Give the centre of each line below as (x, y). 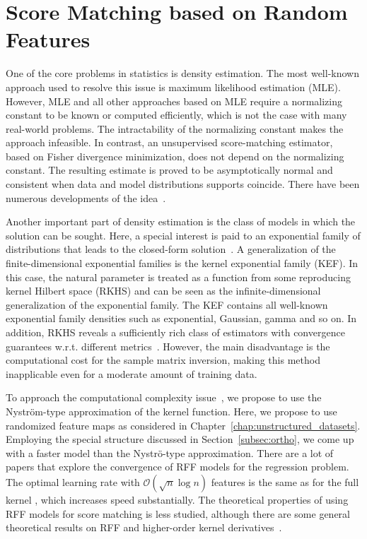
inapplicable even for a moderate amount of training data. (132, 373)
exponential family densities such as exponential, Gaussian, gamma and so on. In (181, 318)
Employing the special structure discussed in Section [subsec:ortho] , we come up (180, 439)
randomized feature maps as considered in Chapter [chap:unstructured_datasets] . (183, 425)
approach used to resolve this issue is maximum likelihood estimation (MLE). (173, 87)
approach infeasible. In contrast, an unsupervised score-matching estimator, (169, 142)
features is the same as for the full (285, 481)
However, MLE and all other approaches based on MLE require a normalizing (174, 101)
